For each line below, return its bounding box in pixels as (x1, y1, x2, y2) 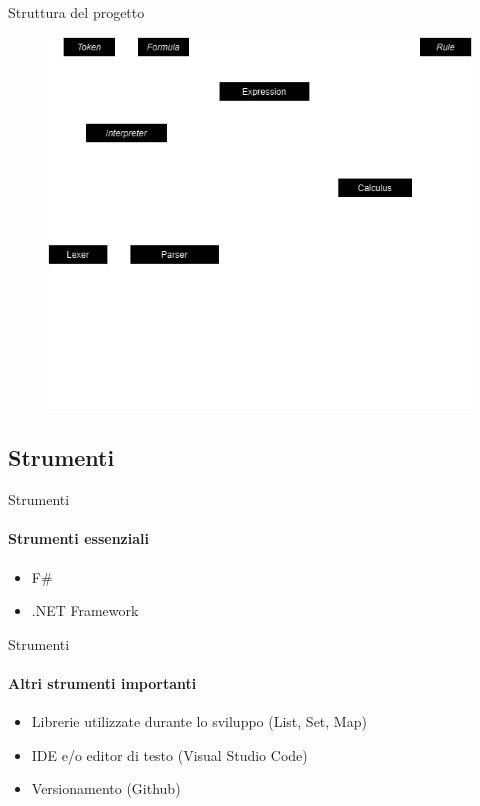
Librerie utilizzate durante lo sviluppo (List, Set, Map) (31, 711, 367, 732)
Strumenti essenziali (8, 528, 149, 549)
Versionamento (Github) (31, 778, 181, 799)
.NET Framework (31, 600, 139, 621)
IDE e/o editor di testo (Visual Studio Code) (31, 744, 308, 765)
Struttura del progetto (8, 2, 145, 22)
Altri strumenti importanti (8, 672, 197, 693)
